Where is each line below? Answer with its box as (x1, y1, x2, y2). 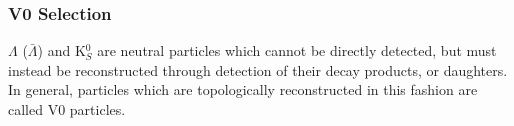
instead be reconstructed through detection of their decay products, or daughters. (8, 59, 508, 80)
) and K (37, 40, 86, 61)
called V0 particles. (8, 99, 126, 119)
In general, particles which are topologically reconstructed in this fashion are (8, 79, 478, 100)
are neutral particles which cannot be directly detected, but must (97, 40, 497, 61)
